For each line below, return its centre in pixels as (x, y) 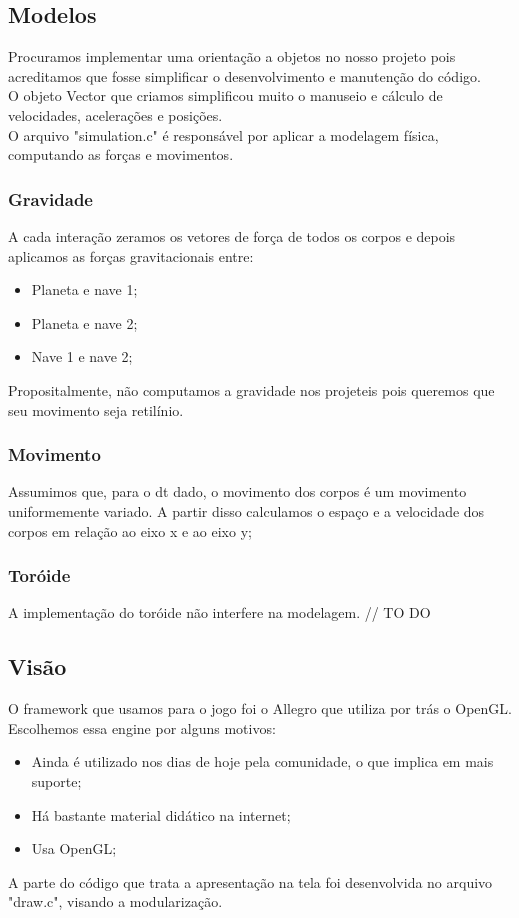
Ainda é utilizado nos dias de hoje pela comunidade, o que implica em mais (262, 761)
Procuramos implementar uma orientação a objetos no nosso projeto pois (232, 56)
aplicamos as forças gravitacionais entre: (131, 255)
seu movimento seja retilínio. (96, 409)
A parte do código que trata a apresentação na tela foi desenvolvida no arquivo (250, 881)
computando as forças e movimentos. (121, 154)
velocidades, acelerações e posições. (115, 114)
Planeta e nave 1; (84, 289)
